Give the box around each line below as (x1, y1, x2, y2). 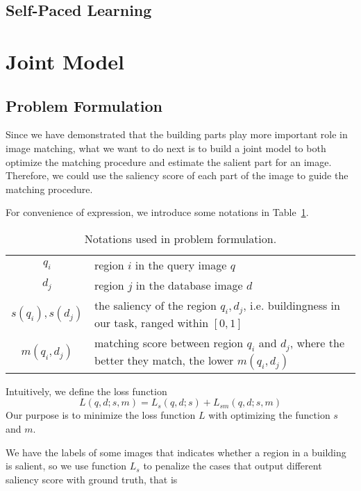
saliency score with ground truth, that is (6, 472, 178, 486)
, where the (289, 334, 345, 351)
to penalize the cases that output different (143, 458, 322, 473)
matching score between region (94, 334, 244, 351)
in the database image (135, 276, 243, 293)
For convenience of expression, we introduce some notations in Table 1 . (6, 205, 309, 219)
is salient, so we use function (6, 458, 127, 473)
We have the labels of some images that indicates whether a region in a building (6, 444, 346, 459)
